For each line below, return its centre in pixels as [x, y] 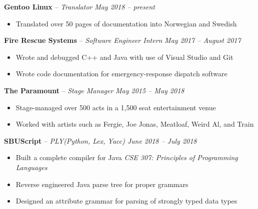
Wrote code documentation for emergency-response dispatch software [121, 74]
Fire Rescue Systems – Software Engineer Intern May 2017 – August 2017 [122, 40]
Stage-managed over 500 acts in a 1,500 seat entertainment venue [116, 107]
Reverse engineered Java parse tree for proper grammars [102, 184]
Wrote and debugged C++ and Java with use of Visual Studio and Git [124, 57]
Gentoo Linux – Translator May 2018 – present [79, 6]
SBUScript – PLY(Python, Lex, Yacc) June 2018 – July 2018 [100, 140]
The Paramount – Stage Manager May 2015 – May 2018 [94, 90]
